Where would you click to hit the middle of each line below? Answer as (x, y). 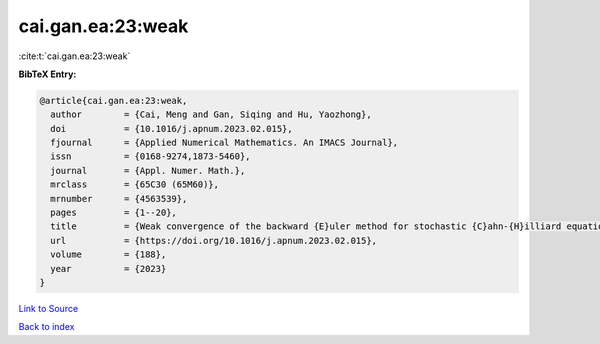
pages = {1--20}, (113, 213)
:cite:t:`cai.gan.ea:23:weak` (74, 56)
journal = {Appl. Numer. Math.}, (148, 170)
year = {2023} (108, 268)
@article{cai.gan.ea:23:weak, (113, 100)
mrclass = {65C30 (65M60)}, (135, 184)
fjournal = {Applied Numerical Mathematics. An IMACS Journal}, (224, 143)
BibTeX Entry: (47, 74)
